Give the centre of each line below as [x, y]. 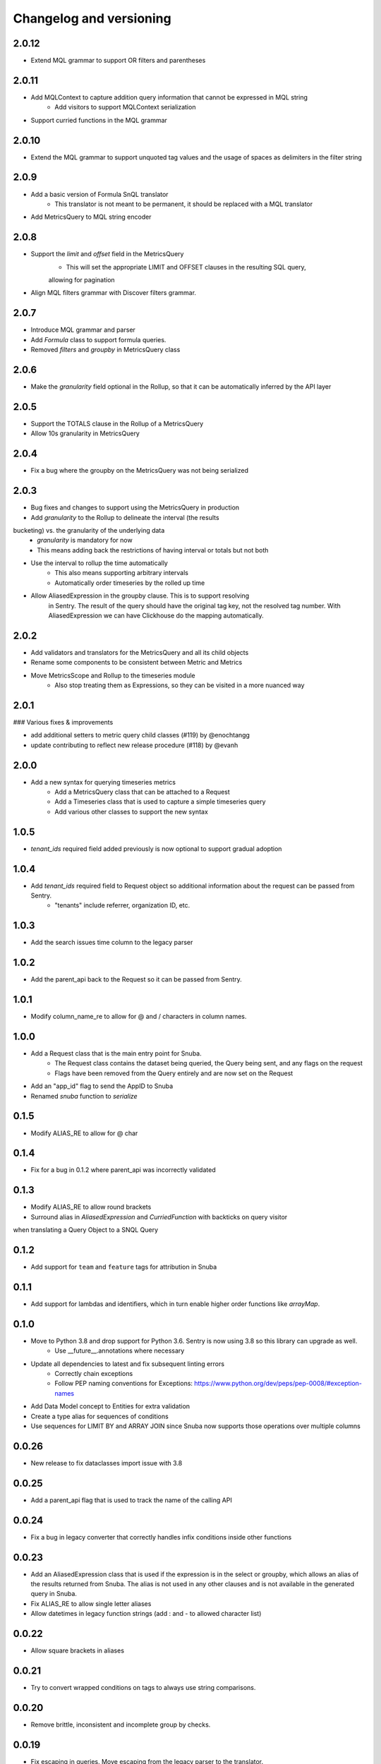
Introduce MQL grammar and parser [83, 330]
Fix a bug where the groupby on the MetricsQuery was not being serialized [139, 471]
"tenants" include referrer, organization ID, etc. [122, 905]
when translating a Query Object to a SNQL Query [86, 1230]
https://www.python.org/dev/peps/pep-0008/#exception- [278, 1384]
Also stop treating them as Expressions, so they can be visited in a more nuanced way [180, 685]
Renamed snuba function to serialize [84, 1096]
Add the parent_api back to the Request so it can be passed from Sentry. [137, 979]
